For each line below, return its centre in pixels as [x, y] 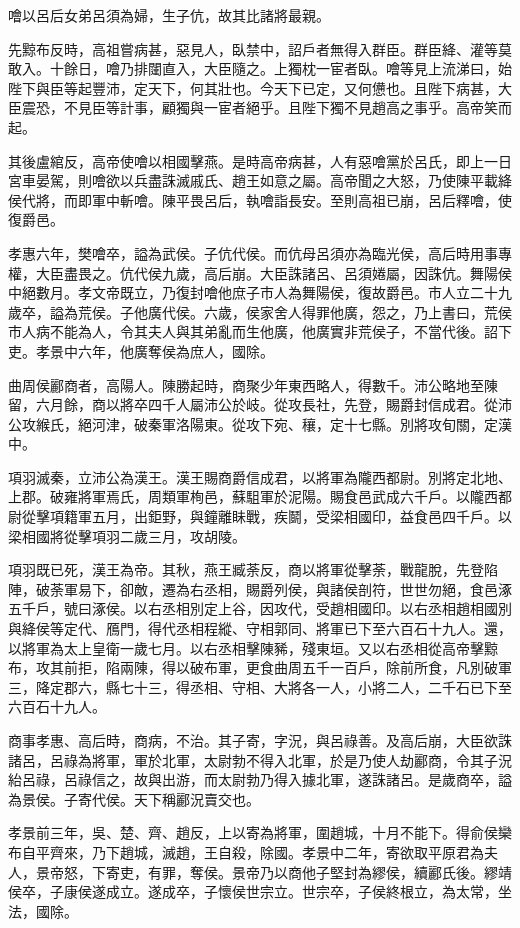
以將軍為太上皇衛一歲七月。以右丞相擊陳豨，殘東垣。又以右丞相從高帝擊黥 [253, 647]
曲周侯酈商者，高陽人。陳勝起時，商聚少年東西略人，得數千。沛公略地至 [246, 384]
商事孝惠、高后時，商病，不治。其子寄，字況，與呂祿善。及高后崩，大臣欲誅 [260, 740]
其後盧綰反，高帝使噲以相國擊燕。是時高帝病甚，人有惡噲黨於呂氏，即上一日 [260, 160]
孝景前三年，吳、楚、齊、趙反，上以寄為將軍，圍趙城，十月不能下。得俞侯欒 [260, 832]
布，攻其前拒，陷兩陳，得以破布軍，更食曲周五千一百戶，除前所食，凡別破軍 [260, 667]
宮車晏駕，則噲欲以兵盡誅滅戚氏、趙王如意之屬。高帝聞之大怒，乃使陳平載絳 [260, 180]
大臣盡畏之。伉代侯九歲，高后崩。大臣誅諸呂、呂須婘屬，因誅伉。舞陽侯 [273, 272]
